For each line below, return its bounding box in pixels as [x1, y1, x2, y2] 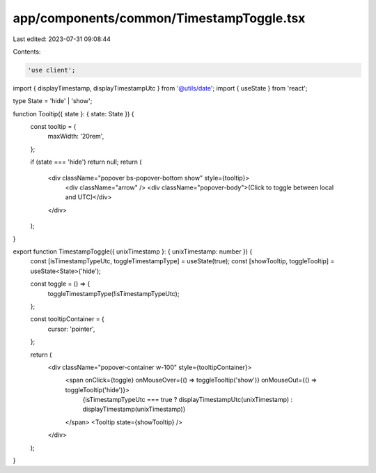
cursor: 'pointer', [47, 325, 95, 333]
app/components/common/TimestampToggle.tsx [13, 10, 306, 26]
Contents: [13, 47, 41, 56]
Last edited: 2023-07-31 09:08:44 [13, 35, 111, 43]
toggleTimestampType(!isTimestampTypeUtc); [47, 289, 180, 297]
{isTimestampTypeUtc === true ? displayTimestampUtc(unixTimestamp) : [82, 396, 292, 404]
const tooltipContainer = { [30, 315, 104, 323]
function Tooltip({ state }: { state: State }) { [13, 109, 134, 118]
